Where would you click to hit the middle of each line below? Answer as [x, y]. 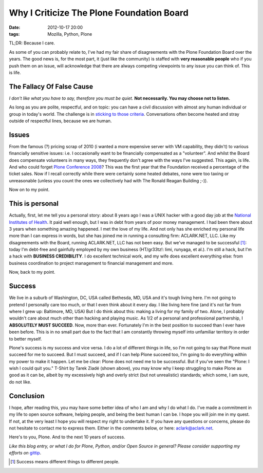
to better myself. [26, 339]
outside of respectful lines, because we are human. [60, 121]
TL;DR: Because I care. [32, 43]
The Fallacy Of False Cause [51, 86]
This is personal [34, 204]
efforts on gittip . [25, 453]
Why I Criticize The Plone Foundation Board [99, 13]
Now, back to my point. [32, 272]
